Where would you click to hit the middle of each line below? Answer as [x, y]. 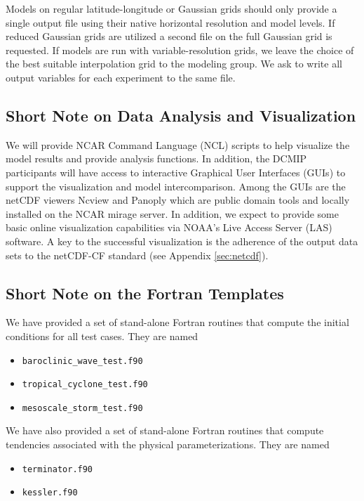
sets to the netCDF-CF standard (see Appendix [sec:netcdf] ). [137, 255]
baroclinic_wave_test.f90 [82, 361]
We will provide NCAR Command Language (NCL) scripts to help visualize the [178, 144]
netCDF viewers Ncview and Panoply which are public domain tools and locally [178, 200]
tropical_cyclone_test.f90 [85, 385]
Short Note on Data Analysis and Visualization [181, 115]
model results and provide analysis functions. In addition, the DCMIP [156, 158]
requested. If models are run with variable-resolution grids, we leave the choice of [180, 50]
